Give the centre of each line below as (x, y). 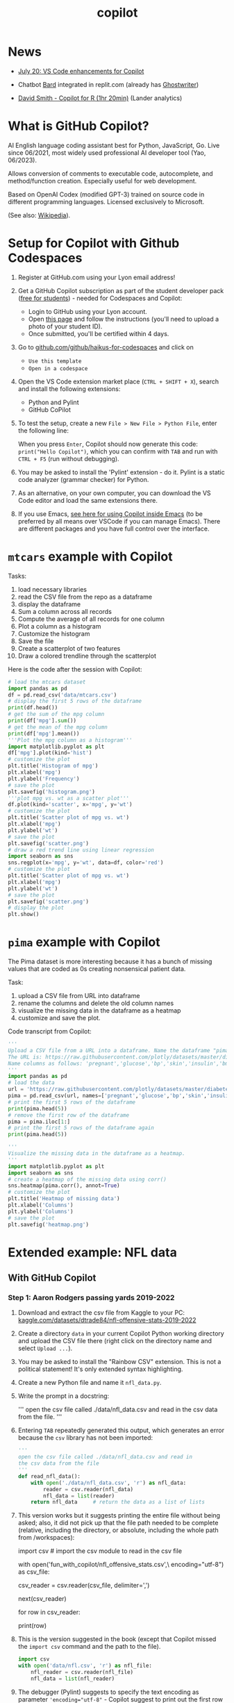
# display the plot (36, 908)
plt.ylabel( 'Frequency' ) (44, 779)
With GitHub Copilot (52, 1278)
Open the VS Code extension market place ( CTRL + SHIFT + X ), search (118, 381)
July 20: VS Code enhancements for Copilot (81, 71)
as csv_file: (34, 1572)
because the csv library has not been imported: (85, 1438)
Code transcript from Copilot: (50, 1031)
